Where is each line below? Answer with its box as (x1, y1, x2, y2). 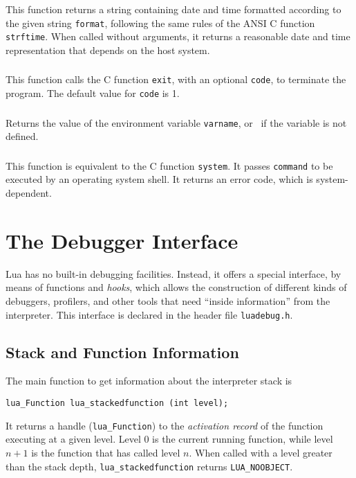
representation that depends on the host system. (6, 42, 210, 57)
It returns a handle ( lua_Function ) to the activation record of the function (6, 418, 324, 432)
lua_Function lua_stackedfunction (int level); (6, 398, 229, 409)
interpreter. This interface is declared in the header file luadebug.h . (6, 307, 293, 321)
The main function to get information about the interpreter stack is (6, 373, 292, 388)
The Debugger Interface (6, 226, 238, 254)
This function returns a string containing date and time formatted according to (6, 2, 341, 16)
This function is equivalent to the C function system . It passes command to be (6, 158, 333, 172)
